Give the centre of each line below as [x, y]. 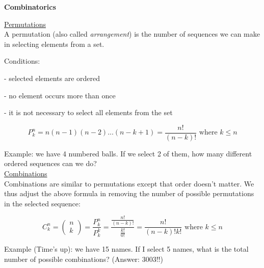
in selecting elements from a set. [54, 44]
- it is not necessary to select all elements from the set [88, 112]
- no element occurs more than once [60, 95]
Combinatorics [30, 7]
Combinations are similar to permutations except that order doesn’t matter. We [129, 183]
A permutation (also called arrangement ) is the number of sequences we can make [132, 34]
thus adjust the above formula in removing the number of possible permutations [129, 193]
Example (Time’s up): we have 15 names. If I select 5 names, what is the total [126, 249]
